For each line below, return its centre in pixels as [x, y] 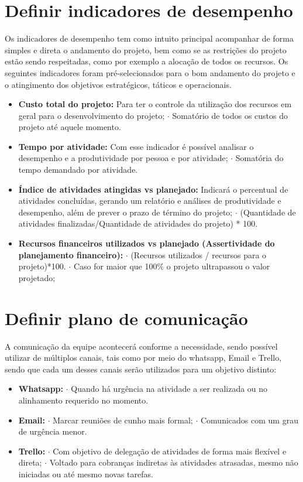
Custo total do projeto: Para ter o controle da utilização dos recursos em [155, 104]
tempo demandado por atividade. [78, 170]
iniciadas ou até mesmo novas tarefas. [86, 474]
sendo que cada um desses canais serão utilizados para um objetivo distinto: [141, 369]
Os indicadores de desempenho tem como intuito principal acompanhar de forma [149, 38]
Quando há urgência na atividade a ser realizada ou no [169, 389]
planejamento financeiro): [71, 254]
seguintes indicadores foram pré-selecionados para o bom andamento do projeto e [150, 72]
